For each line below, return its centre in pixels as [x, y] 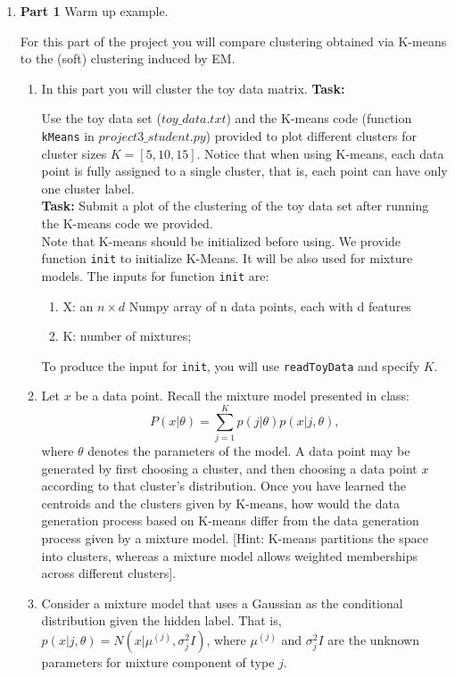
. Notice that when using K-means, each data [320, 153]
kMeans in [68, 135]
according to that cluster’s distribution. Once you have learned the [223, 486]
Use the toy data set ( [101, 118]
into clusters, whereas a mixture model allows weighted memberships [229, 555]
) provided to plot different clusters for [311, 135]
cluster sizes [74, 153]
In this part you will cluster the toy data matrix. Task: [193, 88]
